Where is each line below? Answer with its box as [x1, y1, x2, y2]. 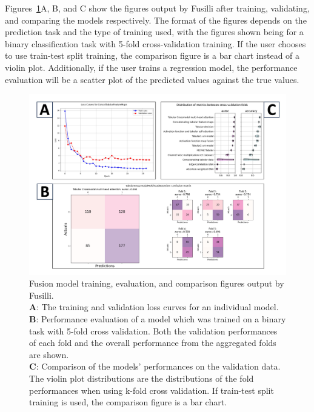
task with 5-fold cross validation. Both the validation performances [29, 324, 278, 337]
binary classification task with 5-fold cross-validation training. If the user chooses [5, 37, 306, 50]
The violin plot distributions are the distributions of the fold [29, 372, 254, 385]
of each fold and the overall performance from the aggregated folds [29, 336, 276, 349]
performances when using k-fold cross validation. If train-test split [29, 384, 274, 396]
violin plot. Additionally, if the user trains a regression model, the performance [5, 61, 298, 73]
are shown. [29, 348, 69, 360]
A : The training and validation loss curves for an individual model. [29, 301, 279, 313]
